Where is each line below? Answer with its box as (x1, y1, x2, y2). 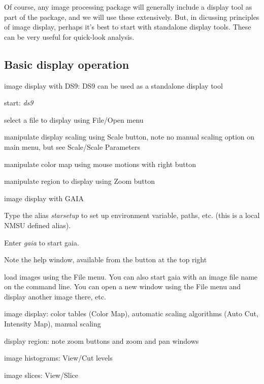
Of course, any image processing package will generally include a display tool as (4, 2, 252, 12)
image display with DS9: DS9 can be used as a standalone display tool (4, 80, 223, 91)
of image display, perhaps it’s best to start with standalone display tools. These (4, 21, 251, 32)
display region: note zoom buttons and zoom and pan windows (4, 335, 199, 346)
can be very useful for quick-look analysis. (4, 31, 135, 42)
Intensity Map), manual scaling (4, 318, 101, 329)
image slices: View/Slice (4, 369, 78, 380)
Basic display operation (4, 56, 129, 72)
